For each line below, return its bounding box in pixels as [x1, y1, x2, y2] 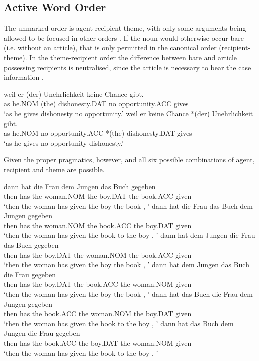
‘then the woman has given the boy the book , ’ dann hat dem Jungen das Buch [4, 259, 249, 270]
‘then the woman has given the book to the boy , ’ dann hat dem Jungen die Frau [4, 230, 255, 240]
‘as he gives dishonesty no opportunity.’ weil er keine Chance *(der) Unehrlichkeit [4, 108, 253, 118]
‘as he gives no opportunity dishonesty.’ [4, 137, 124, 148]
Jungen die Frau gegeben [4, 328, 80, 338]
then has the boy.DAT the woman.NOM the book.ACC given [4, 249, 192, 260]
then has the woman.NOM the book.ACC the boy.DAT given [4, 220, 192, 230]
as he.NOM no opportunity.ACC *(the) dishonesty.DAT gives [4, 128, 192, 138]
